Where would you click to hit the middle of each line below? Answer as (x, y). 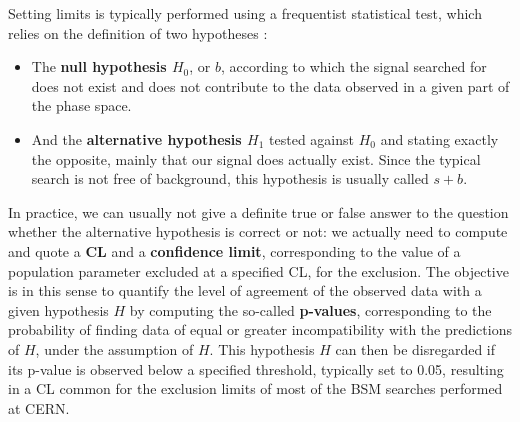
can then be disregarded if (415, 348)
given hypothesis (58, 309)
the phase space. (81, 105)
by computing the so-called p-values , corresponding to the (310, 309)
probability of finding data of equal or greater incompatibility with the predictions (260, 329)
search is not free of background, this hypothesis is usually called (230, 178)
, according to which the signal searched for (353, 66)
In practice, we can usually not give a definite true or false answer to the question (258, 211)
